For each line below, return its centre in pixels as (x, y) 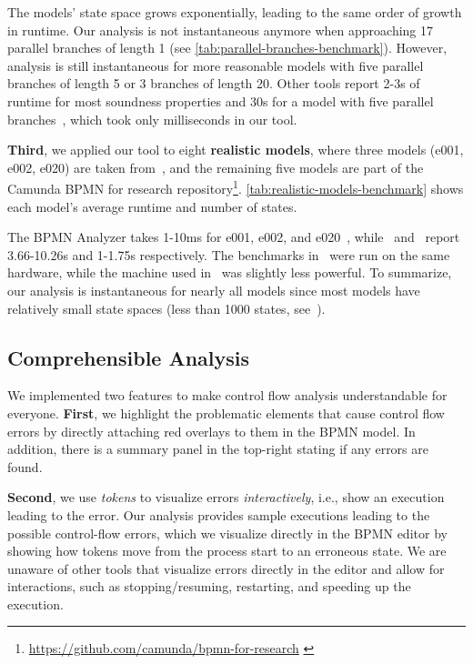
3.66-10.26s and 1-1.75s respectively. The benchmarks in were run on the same (229, 254)
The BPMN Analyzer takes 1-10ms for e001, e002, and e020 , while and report (234, 237)
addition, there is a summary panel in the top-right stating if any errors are (218, 449)
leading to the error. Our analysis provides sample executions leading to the (219, 514)
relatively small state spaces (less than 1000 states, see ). (166, 308)
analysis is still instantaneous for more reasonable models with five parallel (216, 65)
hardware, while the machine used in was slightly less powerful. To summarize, (230, 272)
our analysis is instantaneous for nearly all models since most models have (214, 290)
